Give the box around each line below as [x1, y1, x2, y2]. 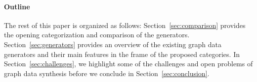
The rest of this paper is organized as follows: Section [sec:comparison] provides [4, 20, 246, 30]
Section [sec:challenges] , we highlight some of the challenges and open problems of [4, 58, 253, 69]
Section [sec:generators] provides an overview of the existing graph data [4, 39, 221, 49]
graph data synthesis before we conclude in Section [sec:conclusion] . [4, 68, 210, 78]
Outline [4, 1, 30, 11]
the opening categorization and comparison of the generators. [4, 29, 190, 40]
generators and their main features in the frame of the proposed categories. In [4, 49, 240, 59]
